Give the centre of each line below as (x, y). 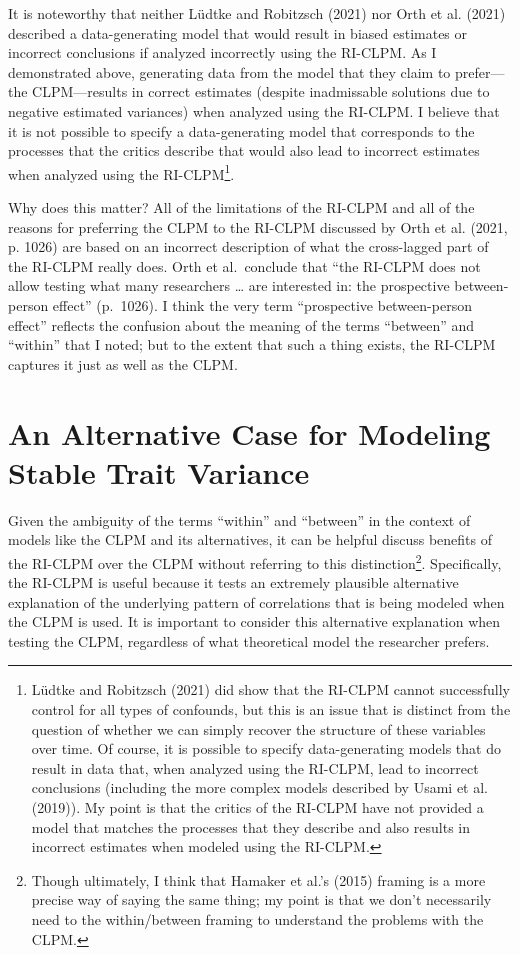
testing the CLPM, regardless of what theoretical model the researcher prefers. (249, 640)
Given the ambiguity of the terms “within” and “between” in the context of (239, 519)
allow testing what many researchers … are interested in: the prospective (229, 285)
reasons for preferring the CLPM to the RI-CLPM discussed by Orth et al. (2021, (258, 226)
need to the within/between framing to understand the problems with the (257, 919)
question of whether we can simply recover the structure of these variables (258, 728)
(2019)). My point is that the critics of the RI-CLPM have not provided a (257, 807)
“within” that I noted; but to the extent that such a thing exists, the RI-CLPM (252, 344)
